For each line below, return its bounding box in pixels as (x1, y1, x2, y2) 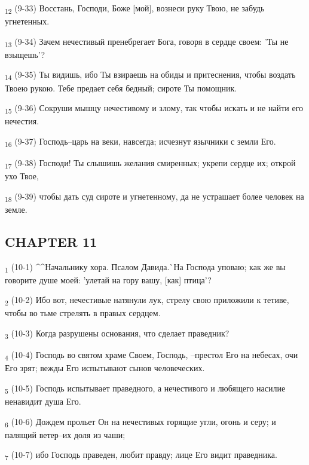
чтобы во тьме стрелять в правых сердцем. (5, 307, 161, 319)
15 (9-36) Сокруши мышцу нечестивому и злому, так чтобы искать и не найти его (5, 102, 304, 115)
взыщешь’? (5, 48, 45, 60)
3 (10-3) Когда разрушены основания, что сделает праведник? (5, 327, 230, 341)
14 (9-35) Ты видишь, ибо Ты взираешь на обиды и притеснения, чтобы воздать (5, 68, 296, 82)
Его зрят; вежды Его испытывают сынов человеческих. (5, 362, 205, 374)
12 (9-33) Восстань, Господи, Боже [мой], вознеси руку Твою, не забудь (5, 2, 265, 16)
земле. (5, 203, 27, 215)
